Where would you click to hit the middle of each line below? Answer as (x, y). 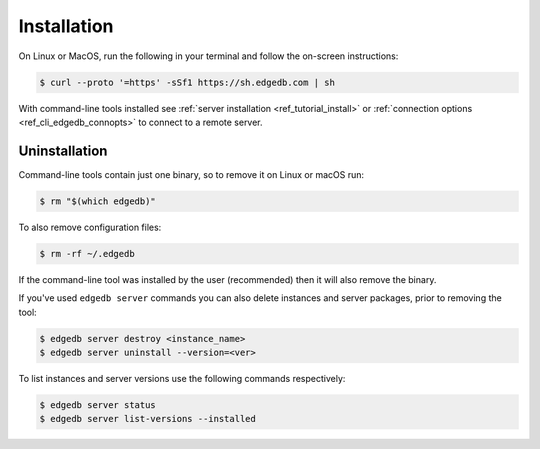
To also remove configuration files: (90, 227)
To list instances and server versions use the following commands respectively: (182, 378)
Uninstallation (63, 150)
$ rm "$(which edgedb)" (98, 201)
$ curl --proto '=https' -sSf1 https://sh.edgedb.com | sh (187, 82)
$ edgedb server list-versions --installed (148, 419)
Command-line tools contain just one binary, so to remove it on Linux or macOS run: (191, 174)
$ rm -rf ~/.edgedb (87, 253)
